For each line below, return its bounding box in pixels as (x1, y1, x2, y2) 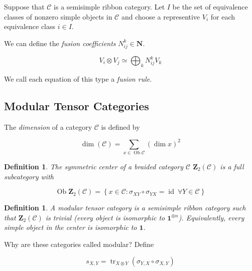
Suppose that (4, 2, 45, 12)
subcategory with (4, 171, 54, 181)
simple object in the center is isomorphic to (4, 222, 137, 232)
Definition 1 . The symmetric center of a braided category (4, 161, 183, 172)
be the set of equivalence (172, 2, 248, 12)
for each (210, 11, 235, 22)
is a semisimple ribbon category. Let (54, 2, 165, 12)
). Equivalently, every (178, 212, 244, 222)
